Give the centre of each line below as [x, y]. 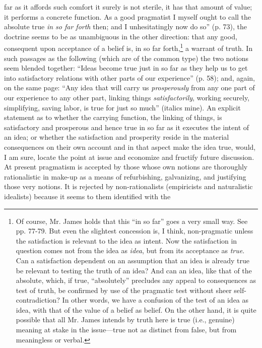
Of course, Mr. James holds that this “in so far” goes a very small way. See [132, 221]
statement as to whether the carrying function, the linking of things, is [113, 117]
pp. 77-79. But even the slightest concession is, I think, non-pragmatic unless [135, 231]
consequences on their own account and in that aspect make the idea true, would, [130, 147]
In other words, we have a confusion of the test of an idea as [155, 300]
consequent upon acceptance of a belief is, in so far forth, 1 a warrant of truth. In [128, 47]
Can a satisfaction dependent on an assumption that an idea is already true [133, 260]
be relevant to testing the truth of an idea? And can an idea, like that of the [134, 270]
